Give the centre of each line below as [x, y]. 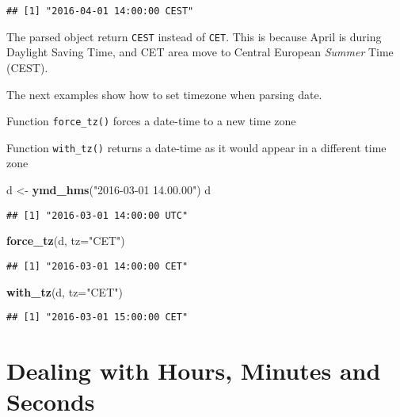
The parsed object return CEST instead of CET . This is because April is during [194, 36]
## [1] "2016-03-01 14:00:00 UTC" [97, 215]
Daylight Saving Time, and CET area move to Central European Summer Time [200, 52]
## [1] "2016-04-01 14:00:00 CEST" [100, 11]
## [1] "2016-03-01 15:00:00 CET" [97, 318]
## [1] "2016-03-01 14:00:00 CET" [97, 266]
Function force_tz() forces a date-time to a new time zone [151, 121]
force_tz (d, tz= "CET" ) [66, 241]
